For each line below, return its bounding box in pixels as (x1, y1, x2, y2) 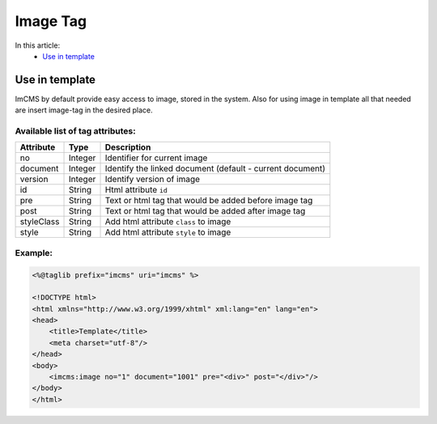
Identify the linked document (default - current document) (104, 163, 326, 174)
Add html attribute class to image (104, 216, 231, 227)
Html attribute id (104, 184, 168, 196)
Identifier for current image (104, 152, 208, 163)
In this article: (15, 40, 61, 50)
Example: (15, 247, 53, 258)
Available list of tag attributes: (15, 125, 137, 137)
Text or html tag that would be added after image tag (104, 206, 306, 217)
